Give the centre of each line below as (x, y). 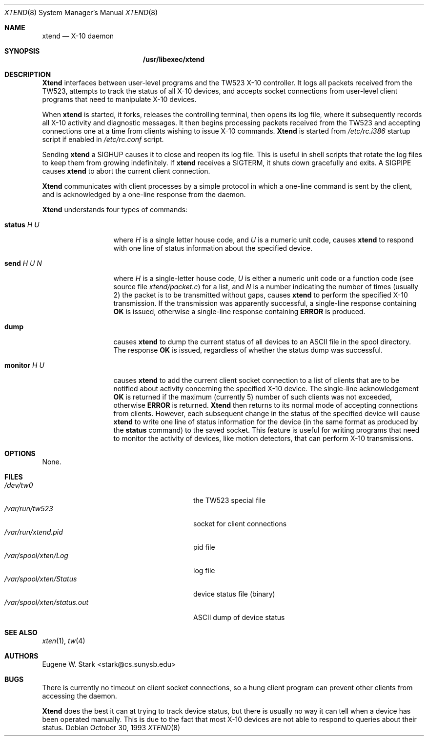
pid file (204, 547)
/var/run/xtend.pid (34, 532)
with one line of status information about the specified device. (213, 248)
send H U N (23, 263)
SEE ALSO (21, 632)
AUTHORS (21, 656)
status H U (22, 225)
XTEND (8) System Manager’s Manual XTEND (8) (81, 12)
